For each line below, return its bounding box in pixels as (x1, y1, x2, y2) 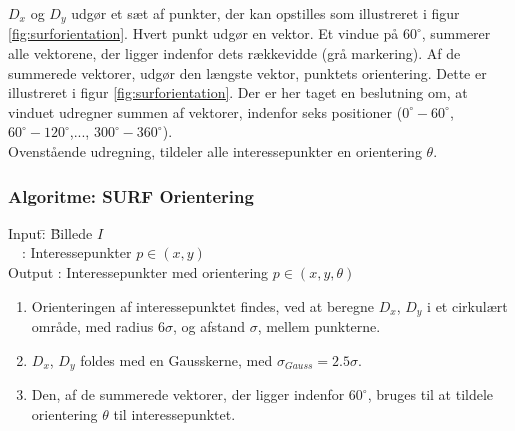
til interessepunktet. (113, 403, 236, 424)
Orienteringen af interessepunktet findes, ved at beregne (31, 295, 375, 316)
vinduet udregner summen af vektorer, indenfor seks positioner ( (8, 101, 403, 122)
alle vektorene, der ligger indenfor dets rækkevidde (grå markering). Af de (8, 43, 461, 64)
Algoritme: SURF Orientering (8, 183, 254, 208)
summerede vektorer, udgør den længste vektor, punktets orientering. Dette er (8, 62, 487, 83)
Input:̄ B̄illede (8, 222, 93, 243)
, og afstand (172, 316, 245, 337)
